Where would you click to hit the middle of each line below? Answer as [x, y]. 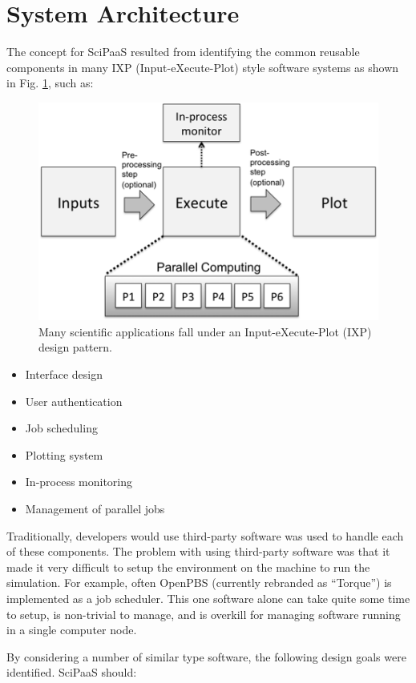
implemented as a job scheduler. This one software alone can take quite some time [208, 598]
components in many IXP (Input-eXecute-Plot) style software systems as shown [203, 67]
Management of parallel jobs [95, 508]
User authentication [74, 401]
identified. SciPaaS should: [72, 672]
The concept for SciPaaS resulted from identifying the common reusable [183, 52]
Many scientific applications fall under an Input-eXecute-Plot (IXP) [205, 331]
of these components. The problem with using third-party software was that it [198, 551]
